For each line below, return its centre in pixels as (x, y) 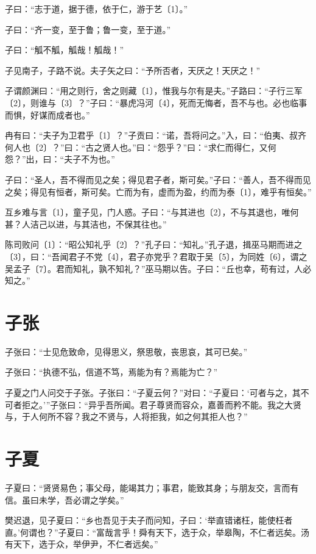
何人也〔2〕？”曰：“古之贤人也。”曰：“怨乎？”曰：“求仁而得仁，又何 (141, 147)
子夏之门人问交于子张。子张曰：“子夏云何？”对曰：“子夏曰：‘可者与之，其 (153, 392)
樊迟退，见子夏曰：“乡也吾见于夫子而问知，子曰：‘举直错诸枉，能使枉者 (149, 520)
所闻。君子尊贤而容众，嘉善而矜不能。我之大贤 (207, 404)
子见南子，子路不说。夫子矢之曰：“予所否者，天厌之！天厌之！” (133, 70)
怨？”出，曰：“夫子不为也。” (60, 159)
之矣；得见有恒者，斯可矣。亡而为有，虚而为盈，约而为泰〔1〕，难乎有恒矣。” (158, 191)
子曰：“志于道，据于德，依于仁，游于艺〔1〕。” (97, 9)
